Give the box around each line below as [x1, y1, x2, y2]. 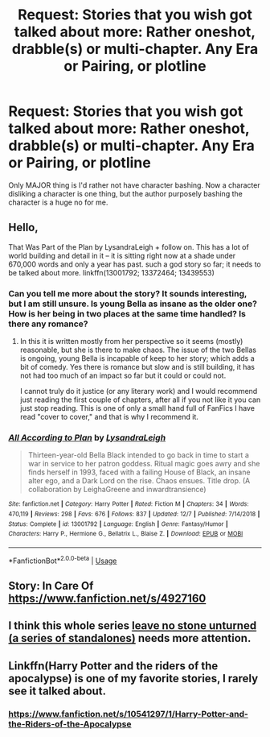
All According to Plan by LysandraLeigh [8, 432, 166, 443]
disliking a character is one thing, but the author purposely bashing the [8, 188, 243, 198]
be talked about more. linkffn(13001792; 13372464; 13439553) [8, 267, 215, 277]
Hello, [8, 221, 39, 234]
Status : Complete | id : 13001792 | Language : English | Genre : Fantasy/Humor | [8, 520, 228, 528]
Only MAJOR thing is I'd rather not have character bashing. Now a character [8, 180, 260, 190]
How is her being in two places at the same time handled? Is [8, 308, 247, 319]
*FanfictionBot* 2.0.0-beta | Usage [8, 554, 117, 565]
